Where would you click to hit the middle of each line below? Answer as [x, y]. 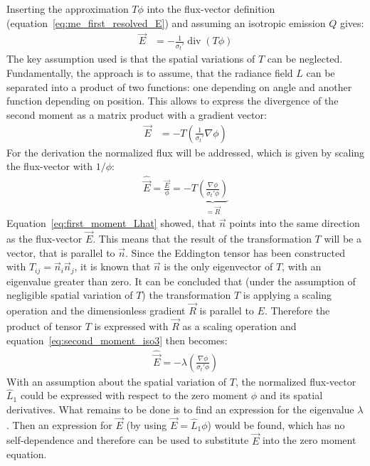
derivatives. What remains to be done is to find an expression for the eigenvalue [180, 409]
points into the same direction [295, 223]
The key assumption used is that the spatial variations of [131, 59]
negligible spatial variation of [70, 295]
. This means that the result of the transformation [202, 239]
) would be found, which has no [276, 424]
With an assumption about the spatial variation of [117, 381]
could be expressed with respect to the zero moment [134, 395]
